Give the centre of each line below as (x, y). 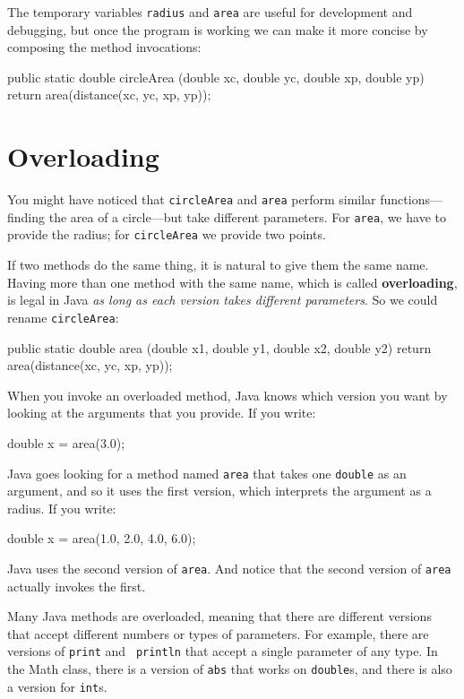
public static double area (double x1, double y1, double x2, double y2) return (219, 347)
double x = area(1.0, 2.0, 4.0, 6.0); (102, 538)
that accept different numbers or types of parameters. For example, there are (218, 633)
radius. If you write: (62, 508)
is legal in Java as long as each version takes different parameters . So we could (223, 300)
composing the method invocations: (104, 47)
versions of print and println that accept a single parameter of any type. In (223, 651)
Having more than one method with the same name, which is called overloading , (232, 282)
